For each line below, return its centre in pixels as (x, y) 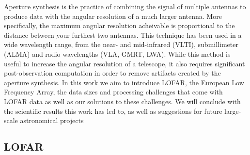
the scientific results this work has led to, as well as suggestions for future (113, 111)
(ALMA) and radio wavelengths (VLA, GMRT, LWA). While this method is (117, 54)
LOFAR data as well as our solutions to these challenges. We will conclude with (122, 101)
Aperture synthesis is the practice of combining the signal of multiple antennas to (125, 6)
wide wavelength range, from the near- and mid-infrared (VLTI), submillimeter (121, 44)
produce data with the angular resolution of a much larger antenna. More (113, 16)
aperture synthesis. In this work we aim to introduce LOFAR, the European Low (124, 82)
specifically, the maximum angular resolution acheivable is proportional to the (119, 25)
